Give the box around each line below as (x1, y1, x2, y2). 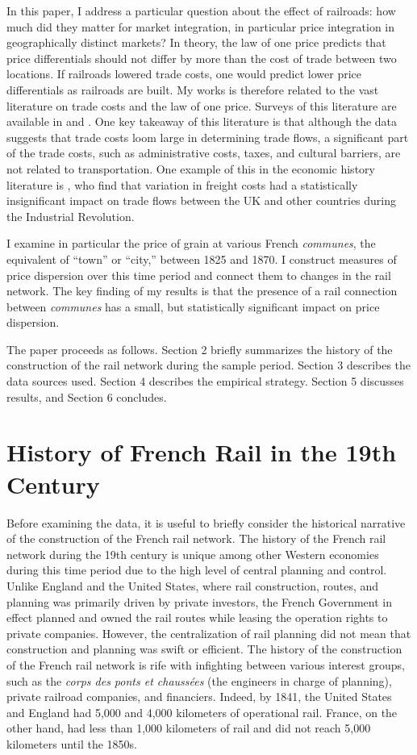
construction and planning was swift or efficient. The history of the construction (6, 640, 402, 657)
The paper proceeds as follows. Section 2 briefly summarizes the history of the (6, 340, 393, 357)
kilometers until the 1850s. (6, 735, 137, 752)
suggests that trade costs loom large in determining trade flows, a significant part (6, 128, 409, 145)
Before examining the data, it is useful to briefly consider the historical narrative (6, 514, 406, 531)
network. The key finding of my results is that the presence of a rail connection (6, 282, 398, 299)
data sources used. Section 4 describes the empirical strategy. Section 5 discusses (6, 373, 404, 390)
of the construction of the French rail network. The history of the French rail (6, 530, 386, 547)
